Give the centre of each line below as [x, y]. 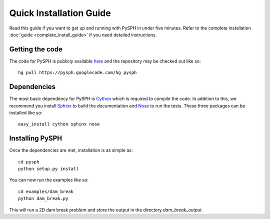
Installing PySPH [36, 138]
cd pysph [29, 162]
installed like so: [26, 112]
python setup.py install [48, 169]
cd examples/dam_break [46, 191]
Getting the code [36, 49]
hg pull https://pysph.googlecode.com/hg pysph [77, 73]
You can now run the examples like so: [49, 180]
